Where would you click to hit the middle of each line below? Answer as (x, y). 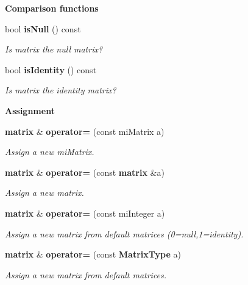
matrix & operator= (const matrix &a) (85, 172)
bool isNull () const (43, 28)
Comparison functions (52, 8)
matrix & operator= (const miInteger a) (85, 213)
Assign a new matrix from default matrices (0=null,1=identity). (124, 233)
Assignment (30, 110)
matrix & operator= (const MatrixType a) (93, 254)
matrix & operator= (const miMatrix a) (85, 131)
